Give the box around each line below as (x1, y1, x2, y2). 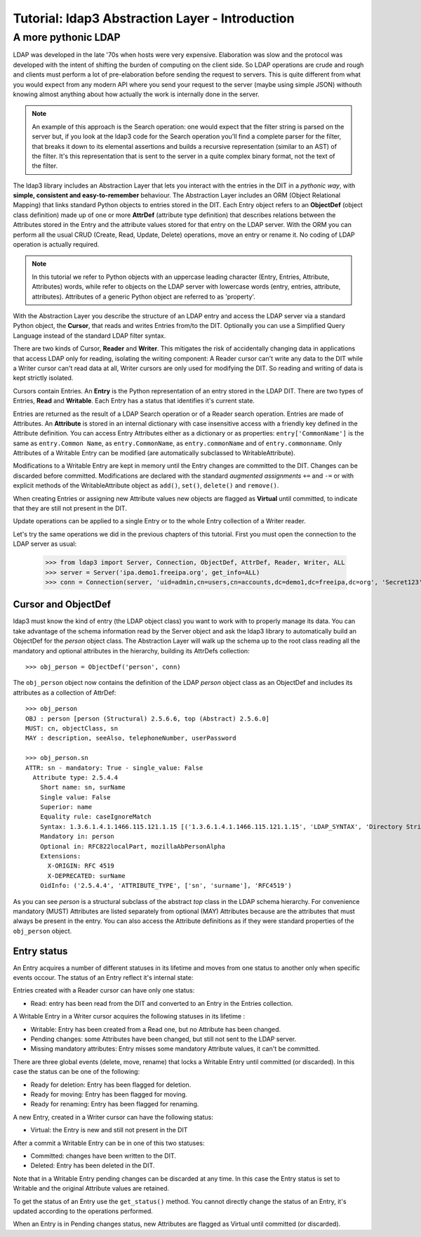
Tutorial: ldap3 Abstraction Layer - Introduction (13, 11, 295, 26)
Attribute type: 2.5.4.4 (32, 773, 119, 781)
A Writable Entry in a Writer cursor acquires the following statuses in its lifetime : (13, 1012, 246, 1021)
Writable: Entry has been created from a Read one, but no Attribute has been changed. (30, 1025, 281, 1033)
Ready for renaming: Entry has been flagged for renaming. (30, 1100, 199, 1108)
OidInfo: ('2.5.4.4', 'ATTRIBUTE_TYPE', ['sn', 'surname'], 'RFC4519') (39, 882, 292, 890)
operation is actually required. (13, 240, 100, 249)
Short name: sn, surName (39, 783, 126, 792)
